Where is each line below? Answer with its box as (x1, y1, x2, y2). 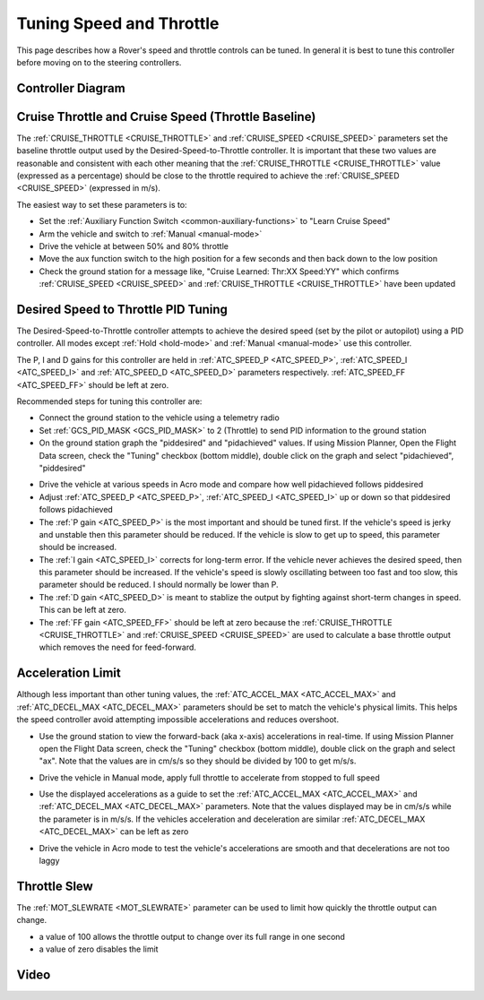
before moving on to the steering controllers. (16, 56, 182, 67)
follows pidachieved (39, 504, 114, 515)
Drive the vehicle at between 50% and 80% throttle (39, 240, 229, 251)
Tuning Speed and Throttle (16, 13, 220, 33)
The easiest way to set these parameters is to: (16, 199, 187, 210)
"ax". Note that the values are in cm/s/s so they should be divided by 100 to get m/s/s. (39, 755, 357, 766)
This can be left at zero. (39, 605, 127, 616)
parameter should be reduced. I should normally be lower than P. (39, 579, 279, 591)
